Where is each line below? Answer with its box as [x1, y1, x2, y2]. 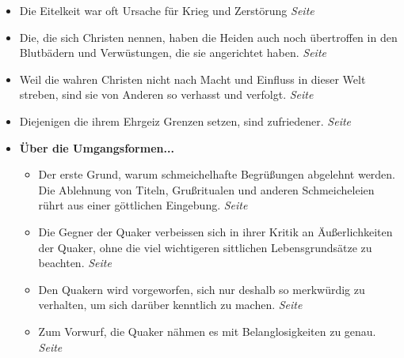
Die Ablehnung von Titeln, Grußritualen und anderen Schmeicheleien [38, 181, 375, 198]
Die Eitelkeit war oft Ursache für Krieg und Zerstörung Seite [19, 2, 314, 18]
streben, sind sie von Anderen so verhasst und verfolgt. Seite [19, 86, 314, 103]
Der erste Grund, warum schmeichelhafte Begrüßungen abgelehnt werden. [38, 166, 396, 183]
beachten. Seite [38, 254, 112, 271]
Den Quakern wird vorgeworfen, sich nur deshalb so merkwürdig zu [38, 281, 365, 297]
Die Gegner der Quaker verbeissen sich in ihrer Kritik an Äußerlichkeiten [38, 223, 393, 239]
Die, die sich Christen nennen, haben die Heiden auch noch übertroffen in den [19, 28, 398, 45]
